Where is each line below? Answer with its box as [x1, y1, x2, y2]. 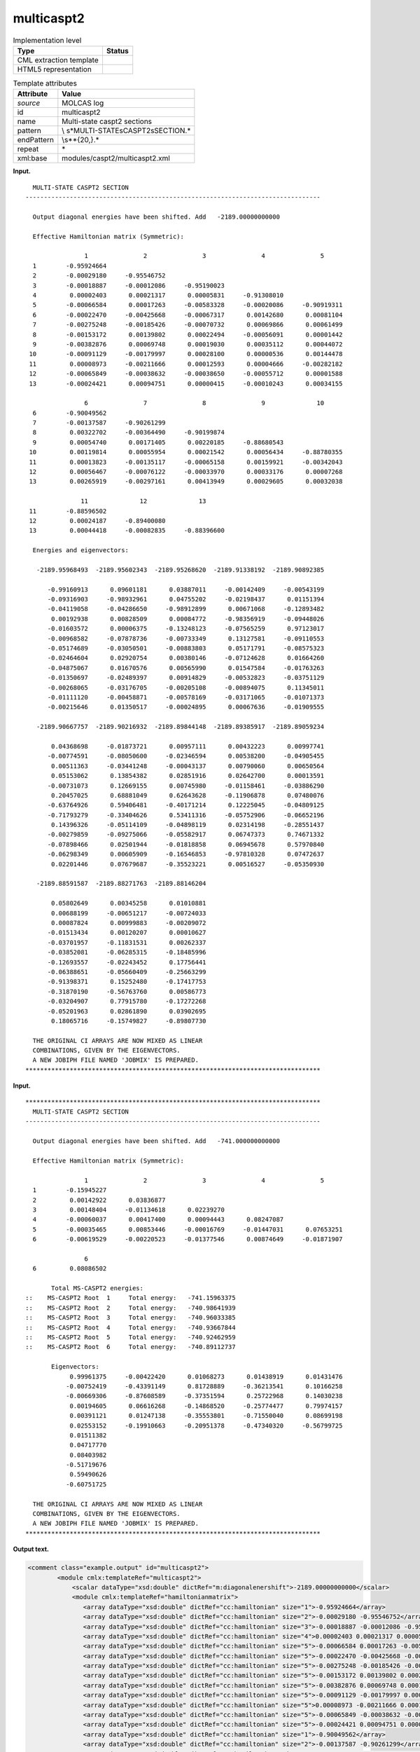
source [17, 98, 41, 108]
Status [106, 46, 129, 55]
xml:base [17, 153, 48, 163]
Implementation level [13, 35, 82, 45]
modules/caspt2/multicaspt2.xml [62, 153, 171, 163]
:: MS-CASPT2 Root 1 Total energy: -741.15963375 [25, 1294, 236, 1302]
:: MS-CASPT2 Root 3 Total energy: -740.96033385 [25, 1314, 236, 1322]
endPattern [17, 135, 54, 145]
